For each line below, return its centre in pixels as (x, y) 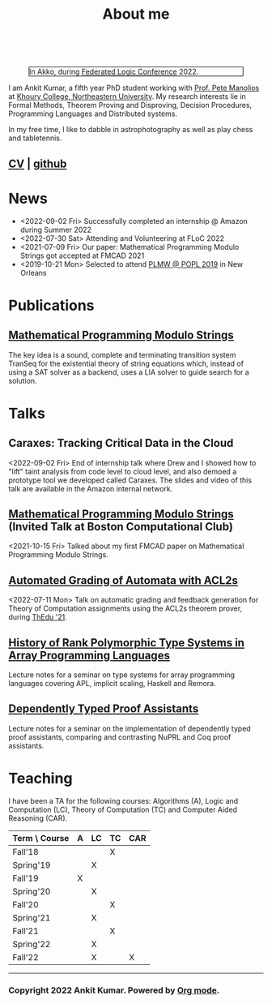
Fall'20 (25, 904)
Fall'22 (25, 957)
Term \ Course (41, 838)
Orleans (33, 272)
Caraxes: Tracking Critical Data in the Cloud (121, 443)
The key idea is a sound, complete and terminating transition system (122, 354)
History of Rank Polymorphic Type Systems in (127, 643)
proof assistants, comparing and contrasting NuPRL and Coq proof (120, 737)
